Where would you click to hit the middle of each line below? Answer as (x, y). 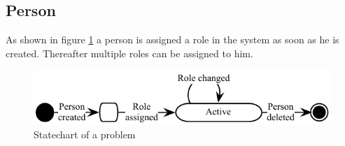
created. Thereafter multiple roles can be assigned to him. (129, 53)
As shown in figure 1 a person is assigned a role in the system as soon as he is (172, 39)
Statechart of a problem (85, 134)
